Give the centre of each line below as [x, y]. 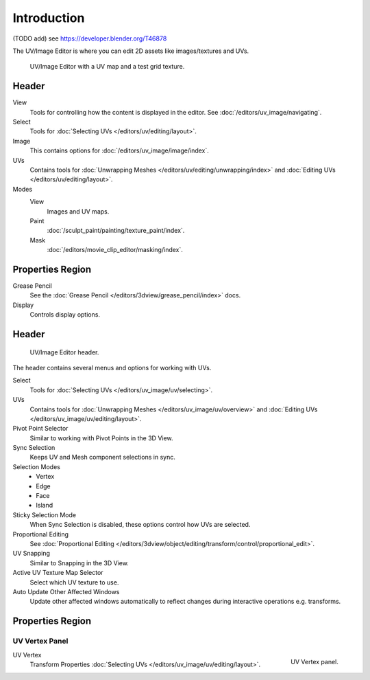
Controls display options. [65, 315]
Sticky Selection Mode [45, 514]
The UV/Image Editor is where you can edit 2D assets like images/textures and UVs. [131, 51]
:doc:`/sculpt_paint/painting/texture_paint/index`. [116, 231]
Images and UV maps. [78, 211]
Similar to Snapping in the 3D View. [79, 563]
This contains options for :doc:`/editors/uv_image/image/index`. [119, 150]
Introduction [49, 18]
